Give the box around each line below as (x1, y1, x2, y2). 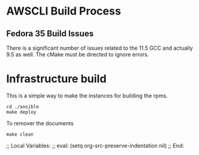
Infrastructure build (6, 72, 107, 86)
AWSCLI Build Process (6, 4, 122, 18)
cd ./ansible (6, 104, 39, 110)
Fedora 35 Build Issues (6, 28, 94, 39)
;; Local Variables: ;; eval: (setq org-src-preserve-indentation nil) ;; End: (6, 142, 184, 149)
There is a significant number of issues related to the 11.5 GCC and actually (6, 44, 194, 51)
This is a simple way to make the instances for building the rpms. (6, 92, 168, 99)
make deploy (6, 109, 36, 115)
